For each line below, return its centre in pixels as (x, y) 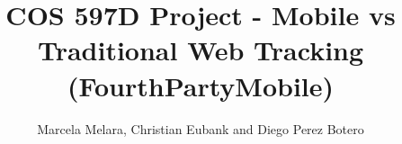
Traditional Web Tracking (201, 50)
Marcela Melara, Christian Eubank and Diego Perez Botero (201, 128)
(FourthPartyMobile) (201, 85)
